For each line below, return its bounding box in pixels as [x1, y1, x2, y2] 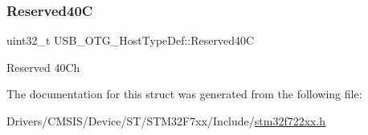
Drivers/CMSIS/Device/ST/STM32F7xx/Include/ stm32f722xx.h [6, 113, 326, 129]
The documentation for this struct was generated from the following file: [6, 85, 362, 102]
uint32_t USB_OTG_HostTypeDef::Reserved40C [6, 32, 255, 49]
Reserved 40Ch [6, 58, 80, 75]
